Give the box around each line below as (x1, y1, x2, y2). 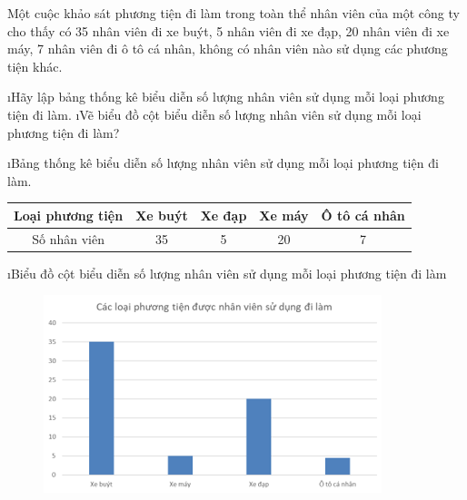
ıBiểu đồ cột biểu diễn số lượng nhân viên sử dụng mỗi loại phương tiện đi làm (7, 263, 447, 282)
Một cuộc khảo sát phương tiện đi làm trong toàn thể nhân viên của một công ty (7, 4, 460, 22)
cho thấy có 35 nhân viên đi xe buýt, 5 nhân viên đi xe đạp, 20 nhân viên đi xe (7, 21, 450, 40)
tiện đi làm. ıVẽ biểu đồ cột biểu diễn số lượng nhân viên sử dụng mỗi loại (7, 104, 422, 123)
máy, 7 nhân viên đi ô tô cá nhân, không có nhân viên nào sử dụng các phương (7, 39, 448, 58)
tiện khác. (7, 56, 63, 75)
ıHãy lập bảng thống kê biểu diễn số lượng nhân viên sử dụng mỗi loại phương (7, 87, 444, 106)
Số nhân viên (32, 229, 104, 248)
